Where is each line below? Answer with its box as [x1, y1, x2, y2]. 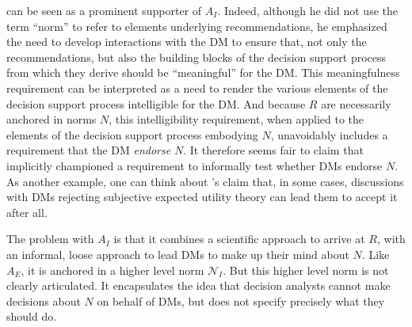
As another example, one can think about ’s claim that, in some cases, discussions [6, 173, 404, 189]
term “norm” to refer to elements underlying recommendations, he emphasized [6, 17, 387, 34]
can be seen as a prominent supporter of [6, 2, 202, 18]
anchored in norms [6, 111, 97, 127]
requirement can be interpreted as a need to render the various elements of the [6, 79, 388, 96]
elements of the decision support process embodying [6, 126, 258, 143]
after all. [6, 203, 48, 220]
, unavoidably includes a [270, 126, 388, 143]
